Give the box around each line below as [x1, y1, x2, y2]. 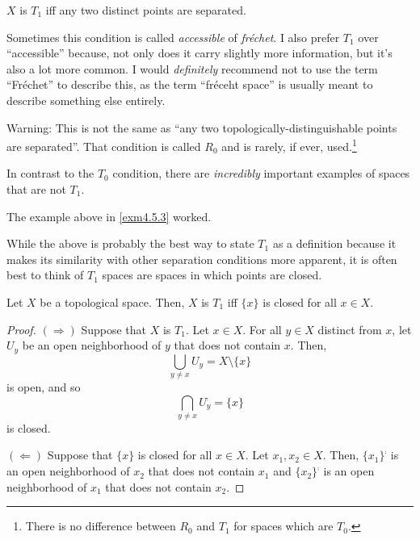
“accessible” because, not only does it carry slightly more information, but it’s [6, 44, 393, 61]
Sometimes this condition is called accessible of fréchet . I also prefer [6, 28, 340, 45]
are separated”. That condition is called [6, 137, 201, 154]
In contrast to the [6, 165, 94, 182]
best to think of [6, 266, 84, 283]
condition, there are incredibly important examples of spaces [112, 165, 410, 182]
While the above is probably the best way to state [6, 235, 254, 252]
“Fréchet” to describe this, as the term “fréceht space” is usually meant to [6, 76, 373, 93]
